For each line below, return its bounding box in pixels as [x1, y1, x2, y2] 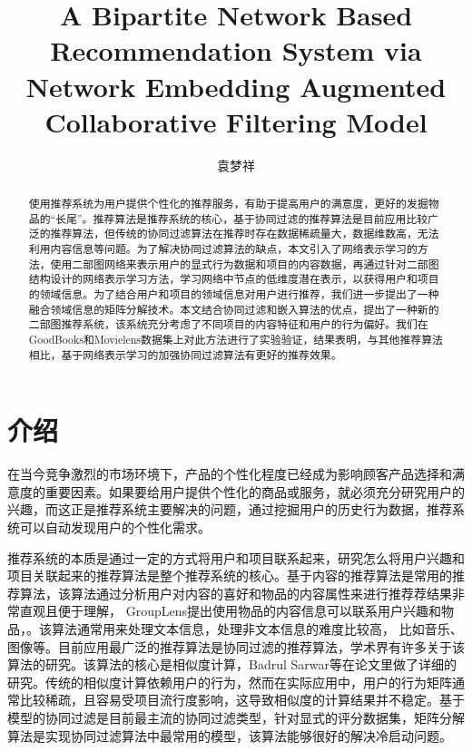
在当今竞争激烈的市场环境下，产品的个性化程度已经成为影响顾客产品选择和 [7, 464, 452, 483]
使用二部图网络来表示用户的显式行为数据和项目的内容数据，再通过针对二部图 [50, 256, 439, 271]
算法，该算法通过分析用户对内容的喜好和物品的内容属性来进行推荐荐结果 [19, 583, 452, 602]
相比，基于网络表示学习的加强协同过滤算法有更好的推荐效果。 [28, 346, 342, 362]
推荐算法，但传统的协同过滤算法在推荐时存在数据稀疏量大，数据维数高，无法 [50, 226, 439, 241]
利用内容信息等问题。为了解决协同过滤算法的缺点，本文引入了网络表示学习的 [28, 241, 418, 257]
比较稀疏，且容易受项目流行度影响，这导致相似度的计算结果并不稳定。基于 [19, 690, 465, 709]
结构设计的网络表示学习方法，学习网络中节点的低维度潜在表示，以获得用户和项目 [28, 271, 439, 287]
